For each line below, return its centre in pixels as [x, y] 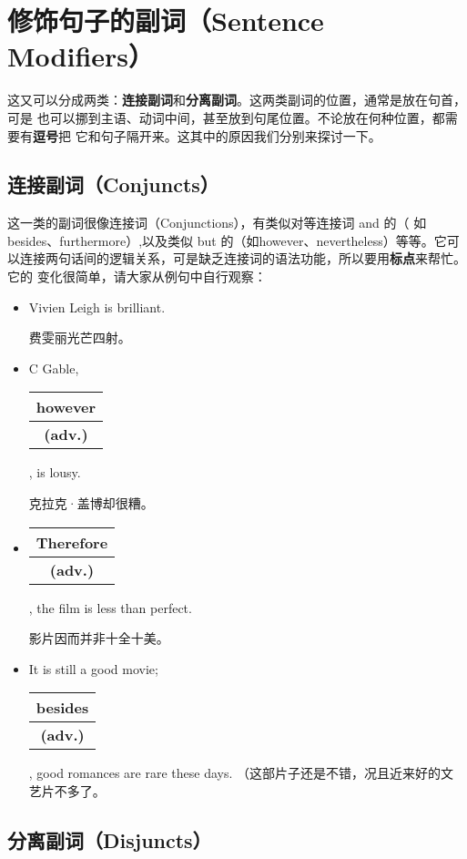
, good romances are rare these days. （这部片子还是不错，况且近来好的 [235, 773]
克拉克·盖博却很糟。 [91, 503]
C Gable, [54, 368]
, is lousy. [55, 472]
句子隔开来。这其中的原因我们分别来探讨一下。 [241, 135]
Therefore [72, 542]
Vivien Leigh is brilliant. [97, 307]
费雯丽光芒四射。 [80, 337]
